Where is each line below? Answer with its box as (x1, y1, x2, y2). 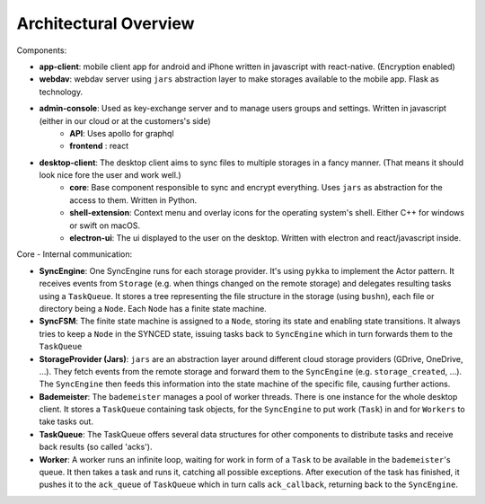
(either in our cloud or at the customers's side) (39, 115, 211, 126)
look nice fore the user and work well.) (39, 170, 181, 181)
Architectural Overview (16, 13, 195, 33)
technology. (39, 86, 84, 97)
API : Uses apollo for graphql (69, 128, 174, 138)
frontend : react (69, 140, 129, 152)
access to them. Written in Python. (69, 194, 198, 206)
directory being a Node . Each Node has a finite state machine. (39, 303, 267, 314)
